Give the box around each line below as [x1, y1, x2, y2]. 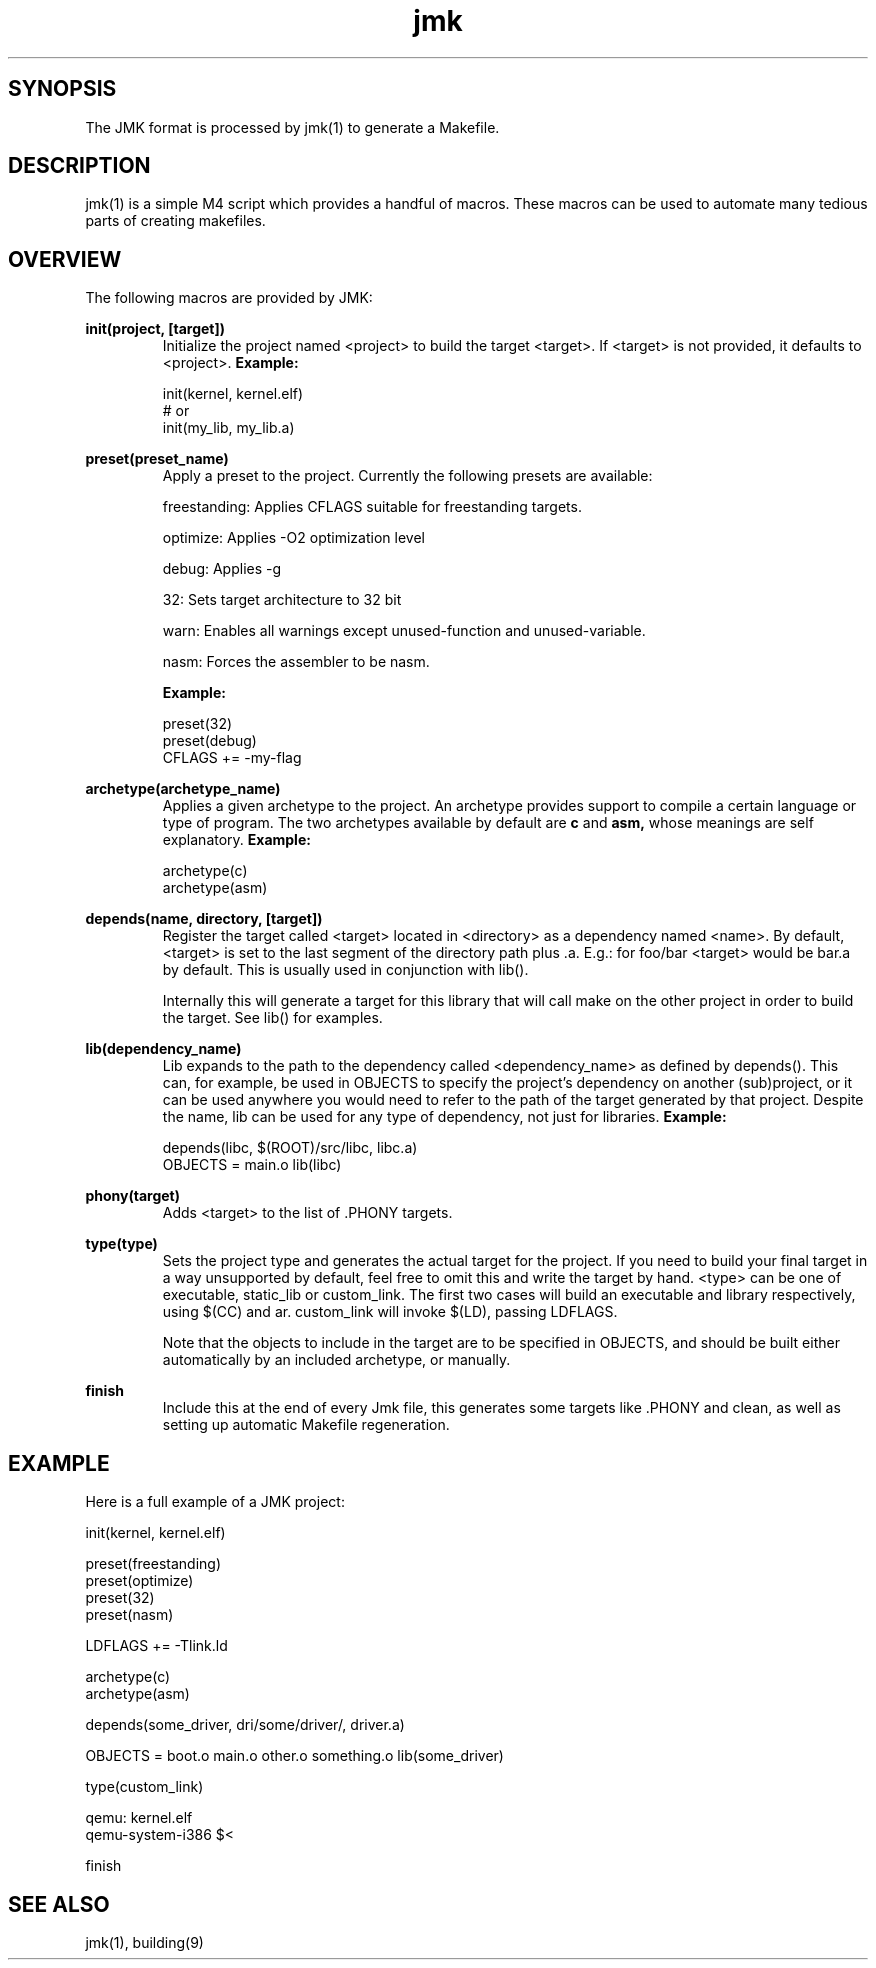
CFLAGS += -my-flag [162, 749, 302, 767]
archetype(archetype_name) [85, 780, 281, 798]
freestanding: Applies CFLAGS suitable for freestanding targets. [162, 498, 582, 516]
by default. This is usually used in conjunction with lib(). [162, 961, 529, 979]
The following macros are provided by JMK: [85, 289, 373, 307]
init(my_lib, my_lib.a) [162, 419, 295, 437]
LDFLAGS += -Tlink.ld [85, 1637, 228, 1655]
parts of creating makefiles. [85, 212, 266, 230]
